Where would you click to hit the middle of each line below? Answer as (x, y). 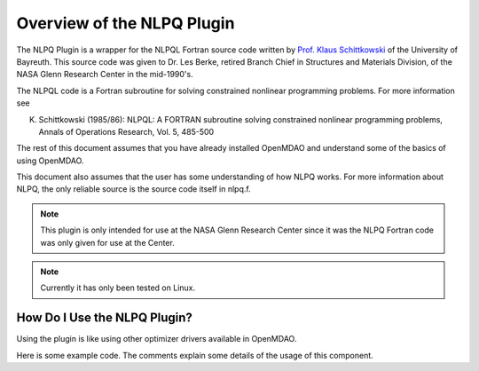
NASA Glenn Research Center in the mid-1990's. (105, 75)
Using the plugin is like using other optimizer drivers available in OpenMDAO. (157, 339)
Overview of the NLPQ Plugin (126, 23)
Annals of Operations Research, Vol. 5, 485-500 (126, 131)
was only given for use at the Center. (107, 242)
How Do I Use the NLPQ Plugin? (104, 318)
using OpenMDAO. (50, 161)
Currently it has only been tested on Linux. (118, 288)
